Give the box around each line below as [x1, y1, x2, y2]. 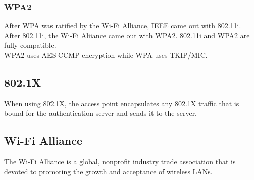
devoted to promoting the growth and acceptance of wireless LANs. [4, 166, 213, 176]
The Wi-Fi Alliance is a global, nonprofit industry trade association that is [4, 156, 236, 167]
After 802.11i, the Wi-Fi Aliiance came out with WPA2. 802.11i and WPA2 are [4, 30, 250, 40]
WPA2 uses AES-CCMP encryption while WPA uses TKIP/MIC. [4, 50, 208, 60]
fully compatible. [4, 40, 56, 50]
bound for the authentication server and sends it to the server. [4, 108, 197, 118]
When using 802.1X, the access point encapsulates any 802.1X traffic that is [4, 98, 239, 108]
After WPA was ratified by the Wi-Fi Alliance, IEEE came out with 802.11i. [4, 20, 241, 31]
